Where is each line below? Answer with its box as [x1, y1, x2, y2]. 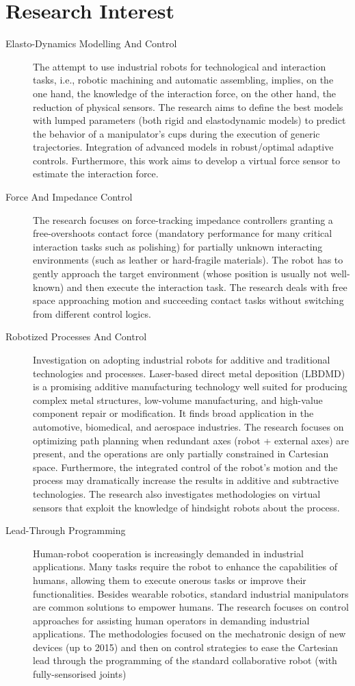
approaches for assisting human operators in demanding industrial [33, 613, 310, 627]
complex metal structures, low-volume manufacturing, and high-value [33, 392, 323, 407]
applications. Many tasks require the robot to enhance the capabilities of [33, 559, 337, 574]
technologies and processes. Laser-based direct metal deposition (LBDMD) [33, 366, 345, 380]
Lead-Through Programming [5, 523, 126, 537]
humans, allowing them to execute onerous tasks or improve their [33, 572, 306, 587]
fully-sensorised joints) [33, 667, 127, 681]
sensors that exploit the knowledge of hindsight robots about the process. [33, 500, 340, 514]
